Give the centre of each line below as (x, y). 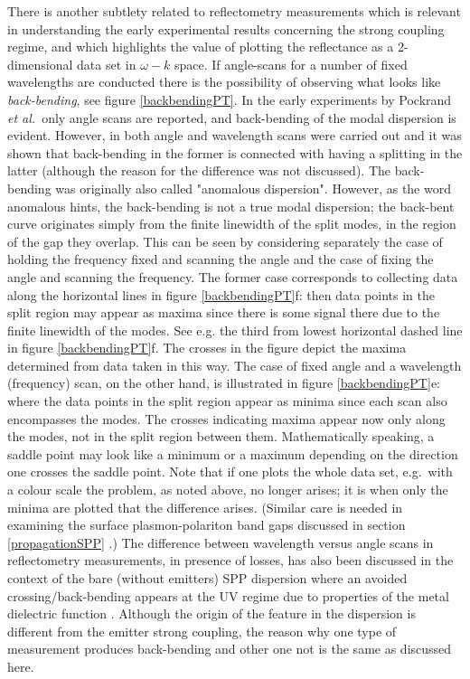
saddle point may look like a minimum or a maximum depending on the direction (233, 453)
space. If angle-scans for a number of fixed (291, 64)
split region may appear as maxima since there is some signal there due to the (224, 312)
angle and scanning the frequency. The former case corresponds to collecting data (233, 276)
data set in (107, 64)
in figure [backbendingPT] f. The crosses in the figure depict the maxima (207, 348)
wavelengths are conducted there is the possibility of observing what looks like (224, 82)
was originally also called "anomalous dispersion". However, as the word (253, 188)
